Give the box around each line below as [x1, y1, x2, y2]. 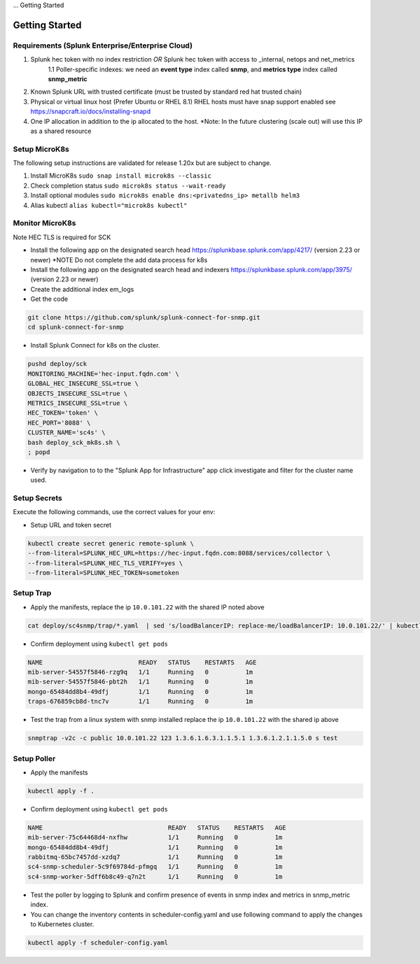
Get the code [30, 295, 69, 304]
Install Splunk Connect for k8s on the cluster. [30, 341, 160, 350]
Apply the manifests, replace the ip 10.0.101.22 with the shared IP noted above [30, 602, 265, 611]
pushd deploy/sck [27, 360, 87, 368]
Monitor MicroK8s [13, 218, 76, 228]
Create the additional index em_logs [30, 285, 134, 293]
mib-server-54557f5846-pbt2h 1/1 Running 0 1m [27, 678, 253, 686]
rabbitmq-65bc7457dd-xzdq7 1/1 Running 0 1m [27, 853, 283, 861]
